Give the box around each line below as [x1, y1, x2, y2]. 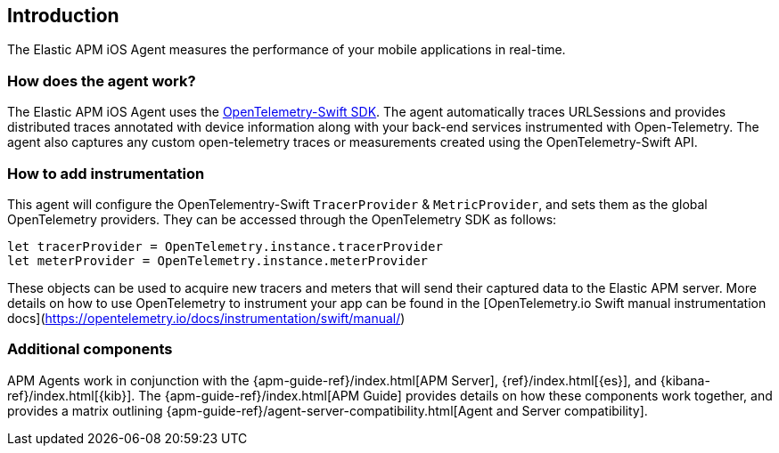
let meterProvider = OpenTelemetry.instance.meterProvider [7, 253, 429, 268]
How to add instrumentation [7, 164, 205, 182]
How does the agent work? [7, 71, 196, 90]
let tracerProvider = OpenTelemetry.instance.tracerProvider [7, 239, 443, 254]
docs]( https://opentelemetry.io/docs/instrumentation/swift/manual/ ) [7, 310, 406, 326]
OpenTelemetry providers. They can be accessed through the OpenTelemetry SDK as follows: [7, 211, 557, 227]
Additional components [7, 340, 173, 359]
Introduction [7, 4, 119, 27]
